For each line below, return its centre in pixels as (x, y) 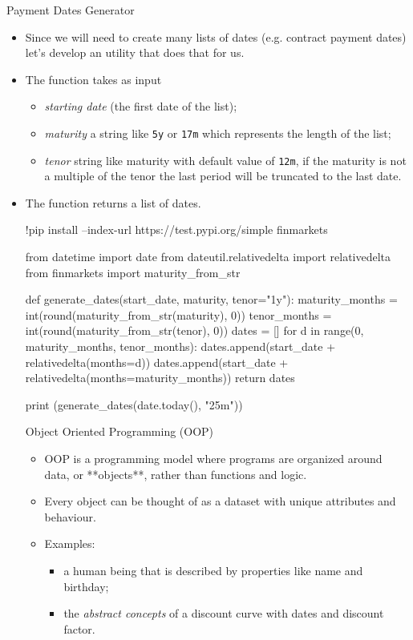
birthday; (86, 586)
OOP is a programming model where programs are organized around (213, 458)
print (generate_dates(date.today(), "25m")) (134, 404)
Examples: (70, 543)
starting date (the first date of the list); (141, 106)
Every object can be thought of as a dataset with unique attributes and (220, 501)
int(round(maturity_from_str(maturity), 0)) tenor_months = (178, 314)
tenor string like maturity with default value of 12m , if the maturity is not (225, 160)
